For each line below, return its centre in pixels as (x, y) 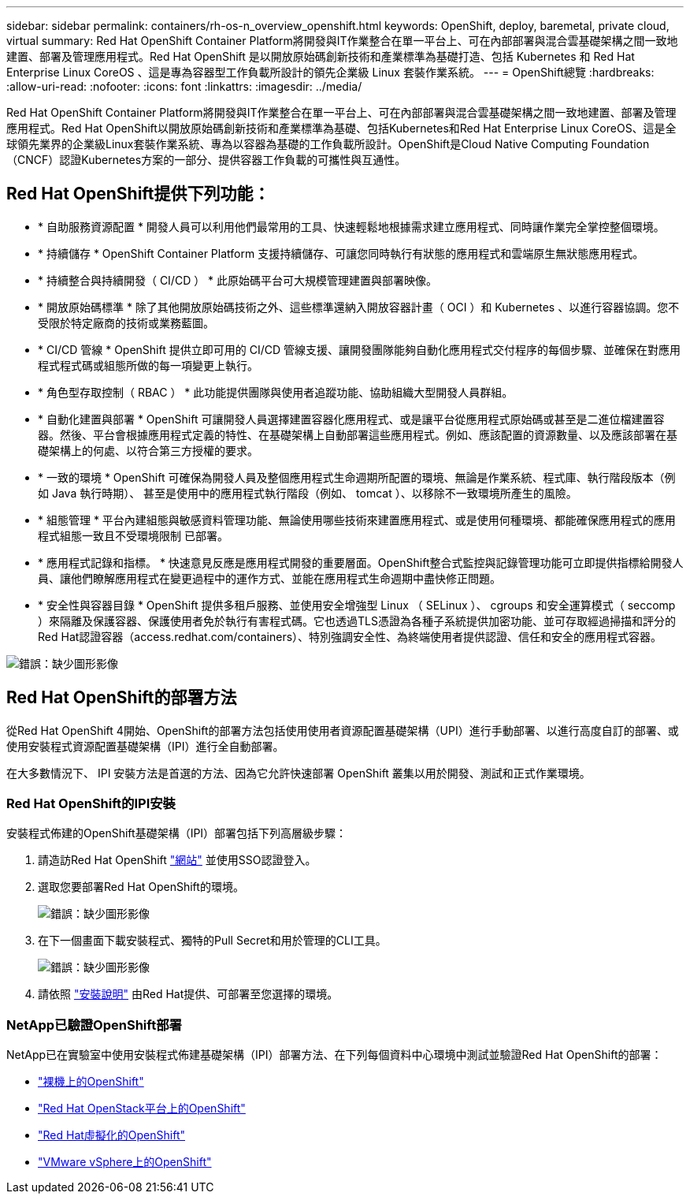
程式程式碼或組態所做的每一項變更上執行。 (148, 365)
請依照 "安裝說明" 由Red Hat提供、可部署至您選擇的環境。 (188, 994)
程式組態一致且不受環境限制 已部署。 (133, 535)
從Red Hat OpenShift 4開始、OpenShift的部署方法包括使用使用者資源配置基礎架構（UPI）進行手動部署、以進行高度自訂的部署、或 (343, 730)
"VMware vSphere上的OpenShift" (125, 1162)
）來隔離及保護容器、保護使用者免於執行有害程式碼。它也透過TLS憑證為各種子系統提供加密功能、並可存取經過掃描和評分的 (357, 620)
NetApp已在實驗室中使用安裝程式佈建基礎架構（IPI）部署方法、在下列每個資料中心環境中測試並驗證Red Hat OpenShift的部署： (334, 1055)
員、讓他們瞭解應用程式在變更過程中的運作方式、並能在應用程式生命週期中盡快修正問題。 (269, 578)
